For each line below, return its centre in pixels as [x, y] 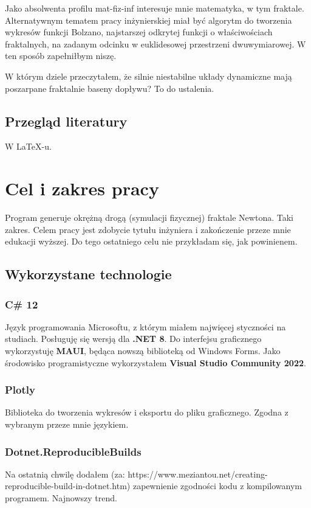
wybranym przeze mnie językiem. [67, 424]
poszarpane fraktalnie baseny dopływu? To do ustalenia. [110, 88]
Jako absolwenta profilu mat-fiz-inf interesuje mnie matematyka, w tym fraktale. [155, 8]
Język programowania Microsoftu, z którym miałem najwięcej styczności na [145, 326]
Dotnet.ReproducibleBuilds [73, 451]
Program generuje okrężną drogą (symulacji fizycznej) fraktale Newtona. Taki [149, 217]
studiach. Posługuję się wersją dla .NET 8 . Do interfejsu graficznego [133, 339]
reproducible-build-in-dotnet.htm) [68, 486]
